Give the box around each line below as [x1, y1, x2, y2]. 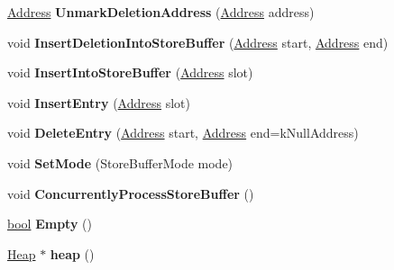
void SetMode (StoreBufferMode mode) [7, 153, 234, 172]
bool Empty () [7, 214, 92, 233]
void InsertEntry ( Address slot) [7, 93, 190, 112]
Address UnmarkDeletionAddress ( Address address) [7, 3, 315, 21]
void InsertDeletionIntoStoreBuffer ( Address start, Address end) [7, 32, 389, 51]
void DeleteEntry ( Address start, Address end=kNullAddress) [7, 123, 359, 142]
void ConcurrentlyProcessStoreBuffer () [7, 184, 254, 202]
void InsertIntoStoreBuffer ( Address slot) [7, 63, 253, 82]
